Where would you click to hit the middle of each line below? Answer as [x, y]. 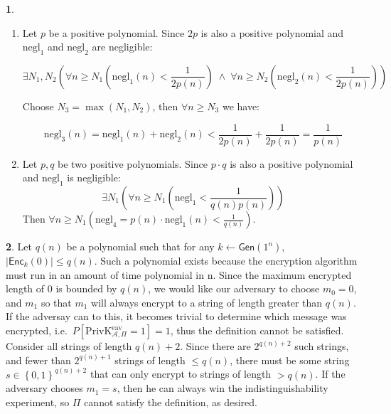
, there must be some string [290, 360]
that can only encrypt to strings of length [181, 374]
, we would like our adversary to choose [234, 288]
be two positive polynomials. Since [133, 163]
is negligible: [94, 177]
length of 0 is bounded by [61, 288]
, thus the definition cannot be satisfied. [257, 330]
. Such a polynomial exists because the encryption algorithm [226, 261]
